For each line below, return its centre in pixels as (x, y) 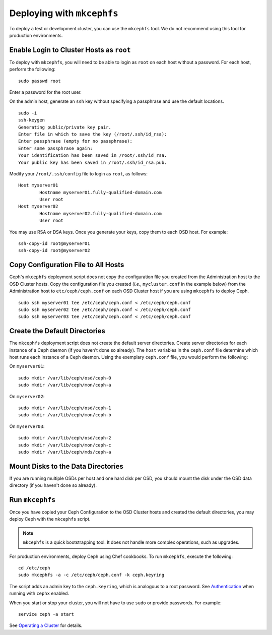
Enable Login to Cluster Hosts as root (70, 50)
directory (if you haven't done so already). (53, 485)
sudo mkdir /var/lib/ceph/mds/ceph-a (65, 452)
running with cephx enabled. (39, 593)
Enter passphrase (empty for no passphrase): (76, 141)
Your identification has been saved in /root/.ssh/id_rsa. (93, 155)
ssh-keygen (32, 120)
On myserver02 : (27, 396)
